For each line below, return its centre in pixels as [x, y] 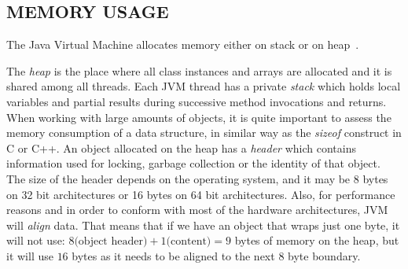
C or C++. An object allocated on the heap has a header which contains [181, 147]
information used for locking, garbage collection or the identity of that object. [193, 163]
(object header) [111, 242]
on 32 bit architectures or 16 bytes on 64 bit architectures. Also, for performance [201, 194]
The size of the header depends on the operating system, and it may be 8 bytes [197, 178]
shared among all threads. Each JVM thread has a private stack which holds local [204, 86]
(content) [189, 242]
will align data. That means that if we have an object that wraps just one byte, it [203, 225]
